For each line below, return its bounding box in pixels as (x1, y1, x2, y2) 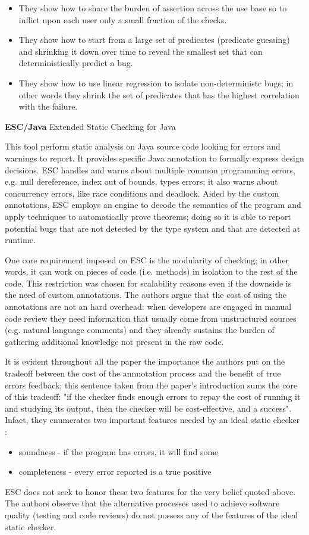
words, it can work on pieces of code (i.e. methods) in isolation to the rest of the (5, 265, 298, 278)
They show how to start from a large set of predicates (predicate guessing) (18, 33, 290, 46)
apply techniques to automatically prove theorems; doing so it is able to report (5, 210, 291, 222)
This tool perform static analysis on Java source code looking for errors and (5, 140, 280, 153)
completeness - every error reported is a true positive (18, 465, 212, 478)
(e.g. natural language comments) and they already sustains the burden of (5, 324, 275, 336)
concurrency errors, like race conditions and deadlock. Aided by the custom (5, 186, 279, 199)
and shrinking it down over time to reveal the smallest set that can (18, 45, 263, 57)
